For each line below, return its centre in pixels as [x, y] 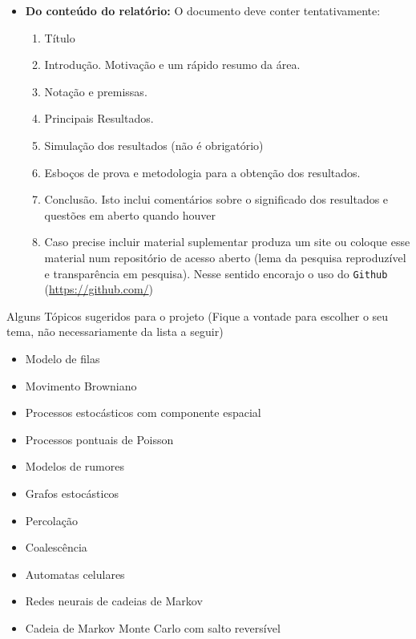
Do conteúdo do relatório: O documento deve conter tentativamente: [203, 10]
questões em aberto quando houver [130, 214]
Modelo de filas [63, 358]
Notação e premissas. [96, 91]
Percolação [51, 520]
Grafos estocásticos [72, 493]
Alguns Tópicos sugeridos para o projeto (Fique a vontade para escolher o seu [198, 315]
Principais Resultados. [99, 118]
